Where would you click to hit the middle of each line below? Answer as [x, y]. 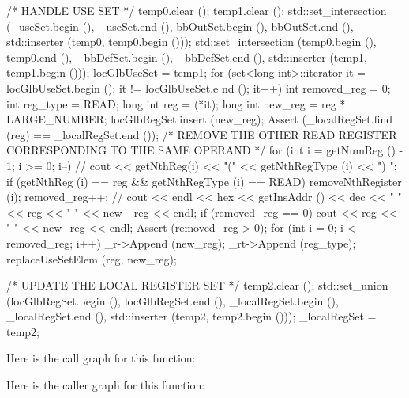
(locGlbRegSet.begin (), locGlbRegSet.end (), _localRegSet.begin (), [173, 300]
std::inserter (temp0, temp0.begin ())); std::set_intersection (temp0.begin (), [191, 42]
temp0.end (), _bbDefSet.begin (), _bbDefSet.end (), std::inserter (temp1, [187, 57]
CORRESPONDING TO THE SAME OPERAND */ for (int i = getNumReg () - [205, 150]
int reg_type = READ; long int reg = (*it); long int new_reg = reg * [176, 103]
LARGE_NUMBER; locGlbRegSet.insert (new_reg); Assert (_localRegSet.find [200, 119]
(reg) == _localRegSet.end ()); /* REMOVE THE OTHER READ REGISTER [202, 134]
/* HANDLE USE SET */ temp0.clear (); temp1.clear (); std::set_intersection [197, 10]
